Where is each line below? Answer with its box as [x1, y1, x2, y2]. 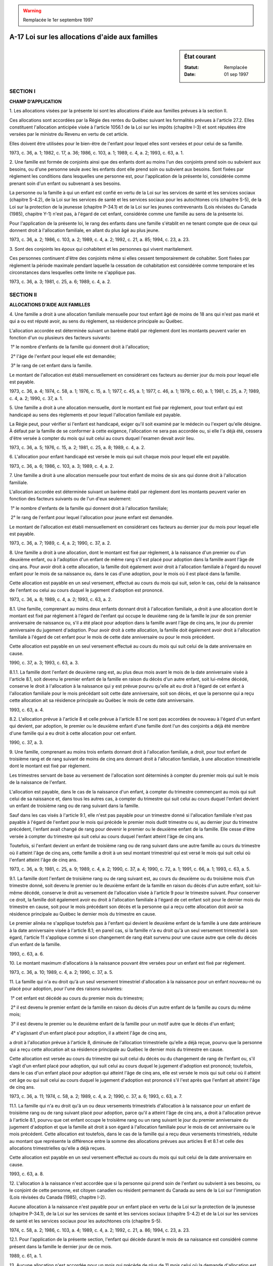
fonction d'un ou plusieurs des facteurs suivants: [9, 335, 111, 341]
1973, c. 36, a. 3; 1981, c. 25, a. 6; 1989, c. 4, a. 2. [9, 279, 111, 285]
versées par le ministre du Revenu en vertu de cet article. [9, 131, 129, 137]
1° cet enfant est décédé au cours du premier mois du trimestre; [10, 995, 144, 1001]
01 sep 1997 [224, 71, 249, 77]
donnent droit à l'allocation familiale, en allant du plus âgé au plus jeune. [9, 227, 160, 233]
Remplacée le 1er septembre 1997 [23, 17, 94, 23]
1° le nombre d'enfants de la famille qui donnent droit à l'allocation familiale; [10, 505, 168, 511]
